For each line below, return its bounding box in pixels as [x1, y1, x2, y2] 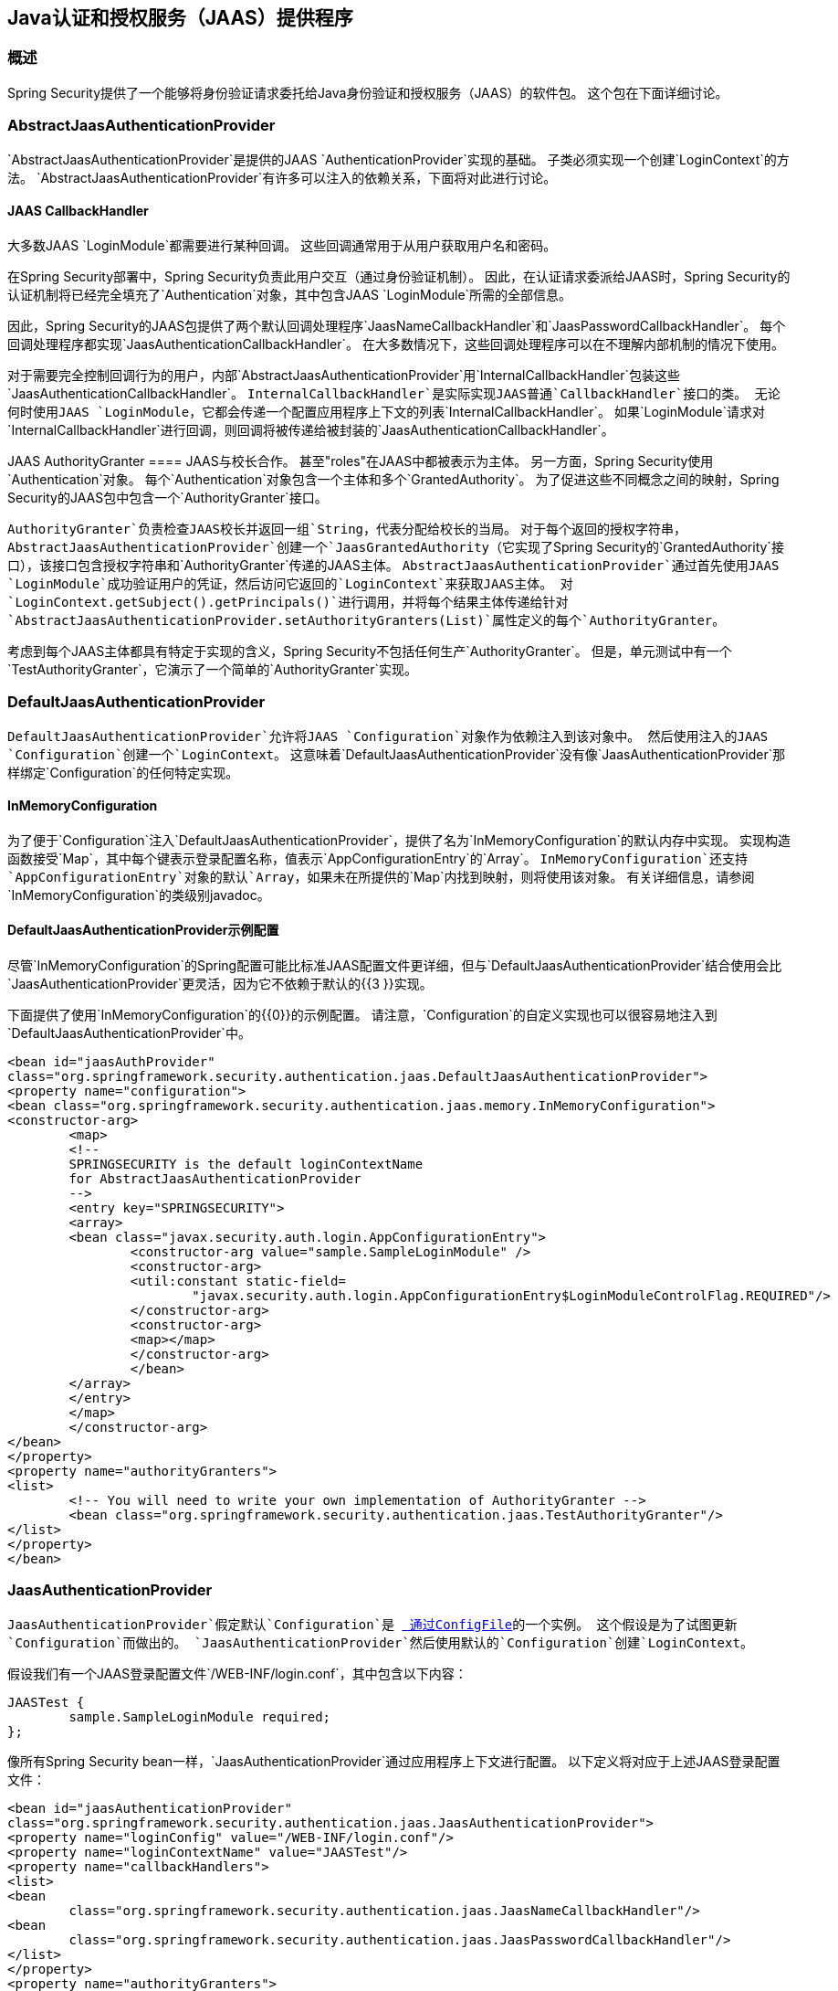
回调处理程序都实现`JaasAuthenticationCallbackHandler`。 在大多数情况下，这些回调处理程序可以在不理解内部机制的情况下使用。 [7, 335, 784, 352]
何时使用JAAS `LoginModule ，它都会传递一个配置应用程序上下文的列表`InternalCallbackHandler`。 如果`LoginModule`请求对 [7, 403, 766, 419]
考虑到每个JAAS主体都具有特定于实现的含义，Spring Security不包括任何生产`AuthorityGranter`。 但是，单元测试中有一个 [7, 642, 732, 659]
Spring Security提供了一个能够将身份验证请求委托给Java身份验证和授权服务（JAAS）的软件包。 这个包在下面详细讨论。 [7, 84, 728, 101]
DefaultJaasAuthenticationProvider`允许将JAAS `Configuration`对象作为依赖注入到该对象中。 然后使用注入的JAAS [7, 728, 769, 744]
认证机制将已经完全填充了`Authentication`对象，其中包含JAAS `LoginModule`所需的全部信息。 [7, 286, 572, 302]
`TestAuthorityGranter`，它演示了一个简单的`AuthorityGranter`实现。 [7, 661, 418, 677]
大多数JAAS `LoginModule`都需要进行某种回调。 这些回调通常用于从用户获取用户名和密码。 [7, 237, 557, 253]
